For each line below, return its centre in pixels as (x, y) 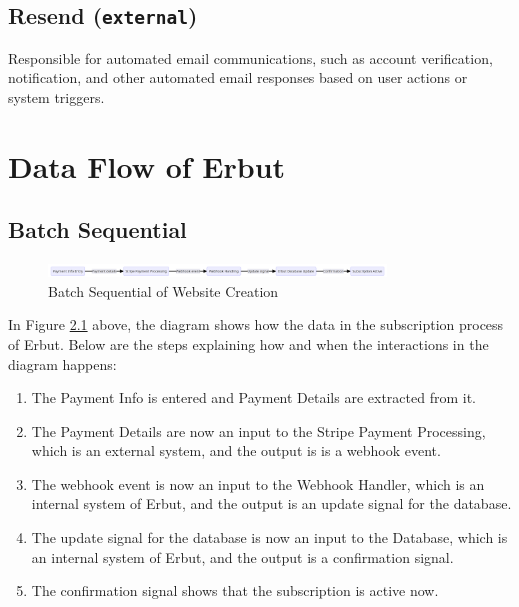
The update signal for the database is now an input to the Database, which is (269, 537)
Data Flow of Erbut (147, 165)
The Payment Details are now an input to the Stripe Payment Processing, (258, 430)
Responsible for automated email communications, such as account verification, (250, 57)
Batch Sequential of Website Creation (163, 290)
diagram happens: (62, 363)
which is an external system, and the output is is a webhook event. (236, 450)
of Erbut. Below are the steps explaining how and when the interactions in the (248, 343)
